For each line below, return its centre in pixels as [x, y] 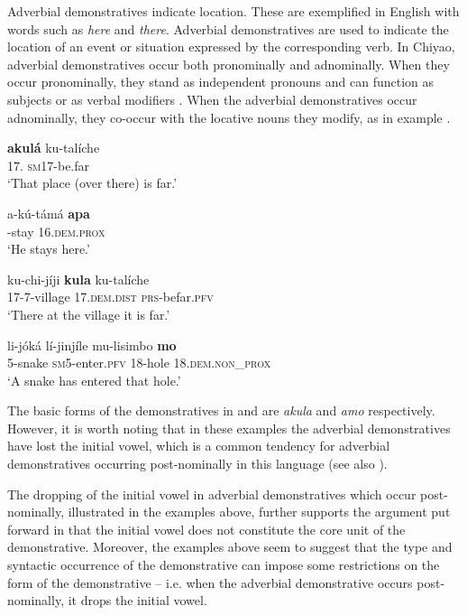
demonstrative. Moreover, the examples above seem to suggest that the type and [230, 547]
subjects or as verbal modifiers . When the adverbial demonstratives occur [212, 99]
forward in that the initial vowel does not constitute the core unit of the [206, 529]
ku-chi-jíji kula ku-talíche [78, 279]
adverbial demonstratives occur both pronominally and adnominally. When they [229, 64]
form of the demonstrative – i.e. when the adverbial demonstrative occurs [210, 582]
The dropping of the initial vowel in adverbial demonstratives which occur [212, 494]
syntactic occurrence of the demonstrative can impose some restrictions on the [224, 565]
